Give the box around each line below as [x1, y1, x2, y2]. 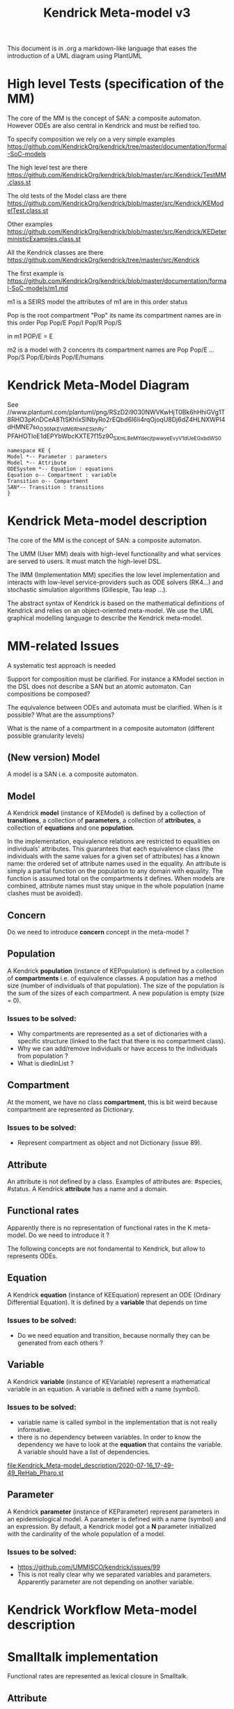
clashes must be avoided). [7, 889, 84, 897]
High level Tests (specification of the [7, 76, 224, 92]
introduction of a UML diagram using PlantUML [7, 52, 142, 60]
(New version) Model [7, 752, 100, 763]
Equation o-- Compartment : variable [7, 471, 117, 479]
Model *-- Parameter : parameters [7, 453, 108, 460]
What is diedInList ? [17, 1059, 75, 1068]
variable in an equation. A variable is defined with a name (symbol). [7, 1385, 201, 1393]
